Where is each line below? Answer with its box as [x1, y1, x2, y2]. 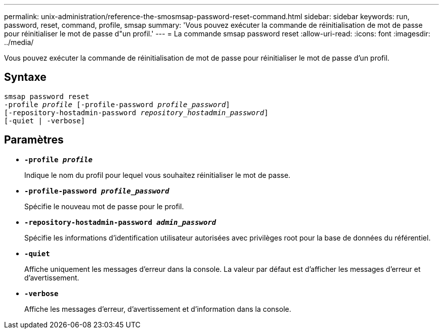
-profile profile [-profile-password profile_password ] [4, 100, 230, 109]
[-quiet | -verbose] [4, 116, 85, 125]
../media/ [4, 38, 34, 46]
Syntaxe [4, 71, 47, 84]
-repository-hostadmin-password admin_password [24, 218, 216, 226]
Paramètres [4, 133, 64, 147]
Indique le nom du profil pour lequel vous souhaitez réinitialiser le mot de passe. [24, 170, 291, 179]
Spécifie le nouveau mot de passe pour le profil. [24, 202, 184, 211]
